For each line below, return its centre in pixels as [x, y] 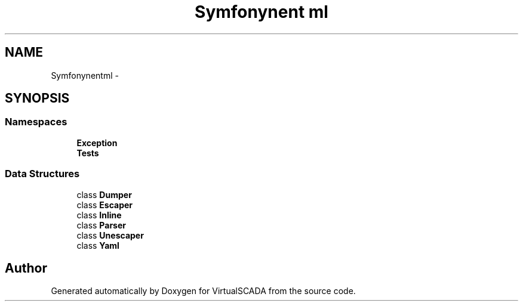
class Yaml [98, 245]
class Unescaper [110, 235]
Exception [97, 143]
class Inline [99, 215]
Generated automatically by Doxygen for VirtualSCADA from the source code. [203, 291]
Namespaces [36, 122]
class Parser [101, 225]
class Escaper [105, 205]
